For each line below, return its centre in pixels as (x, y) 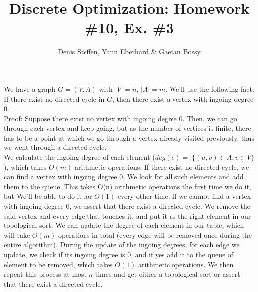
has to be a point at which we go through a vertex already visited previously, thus (129, 137)
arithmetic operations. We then (186, 264)
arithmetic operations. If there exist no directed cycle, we (162, 167)
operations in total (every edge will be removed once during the (155, 235)
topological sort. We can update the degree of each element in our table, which (124, 225)
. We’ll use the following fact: (210, 89)
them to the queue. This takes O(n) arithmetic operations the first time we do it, (128, 186)
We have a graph (30, 89)
